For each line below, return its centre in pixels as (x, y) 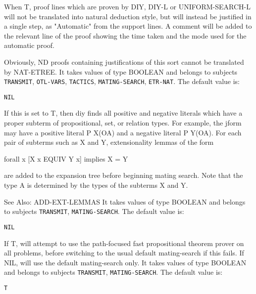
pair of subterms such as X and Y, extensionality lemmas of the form (109, 142)
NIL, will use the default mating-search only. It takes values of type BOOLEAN (125, 262)
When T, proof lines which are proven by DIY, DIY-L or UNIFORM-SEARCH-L (128, 6)
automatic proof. (29, 45)
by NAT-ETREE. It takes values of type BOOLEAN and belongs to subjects (121, 71)
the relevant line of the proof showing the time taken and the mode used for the (125, 35)
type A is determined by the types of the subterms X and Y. (96, 185)
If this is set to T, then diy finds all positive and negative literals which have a (123, 113)
